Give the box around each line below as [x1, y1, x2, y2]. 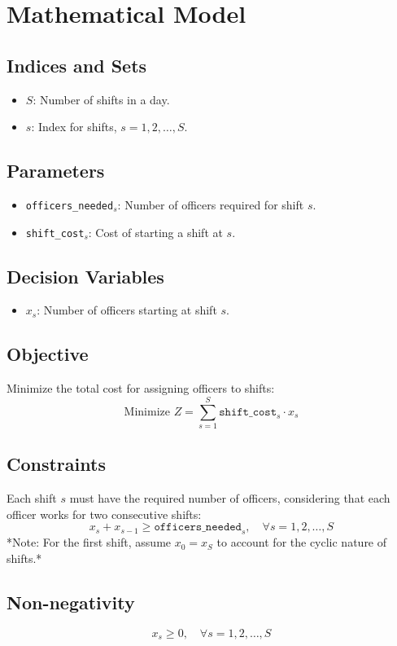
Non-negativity [7, 589, 135, 614]
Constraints [7, 451, 106, 477]
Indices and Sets [7, 52, 147, 77]
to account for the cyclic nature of [216, 534, 387, 551]
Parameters [7, 158, 105, 183]
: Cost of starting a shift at [88, 223, 223, 240]
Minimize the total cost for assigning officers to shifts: [7, 380, 275, 397]
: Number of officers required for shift [117, 196, 304, 213]
